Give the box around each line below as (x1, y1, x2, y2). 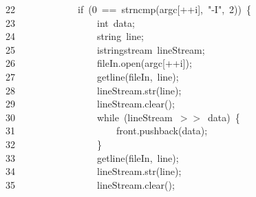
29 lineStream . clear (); (6, 96, 175, 111)
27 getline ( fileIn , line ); (6, 69, 179, 83)
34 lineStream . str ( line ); (6, 164, 182, 178)
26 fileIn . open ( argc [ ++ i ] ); (6, 56, 192, 70)
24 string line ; (6, 29, 144, 43)
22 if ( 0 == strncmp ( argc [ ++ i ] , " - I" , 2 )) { (6, 2, 251, 16)
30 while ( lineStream (6, 110, 173, 124)
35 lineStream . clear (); (6, 177, 175, 191)
